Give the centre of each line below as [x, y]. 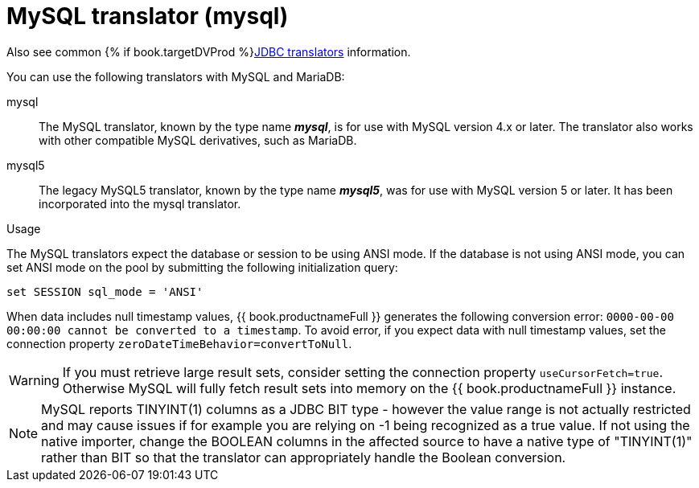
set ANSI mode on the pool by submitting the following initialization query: [202, 267]
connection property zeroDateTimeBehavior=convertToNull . [179, 343]
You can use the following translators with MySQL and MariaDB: [176, 76]
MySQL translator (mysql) [148, 16]
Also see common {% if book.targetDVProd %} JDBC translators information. [209, 51]
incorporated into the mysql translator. [140, 203]
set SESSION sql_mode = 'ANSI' [105, 291]
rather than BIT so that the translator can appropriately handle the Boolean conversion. [304, 457]
